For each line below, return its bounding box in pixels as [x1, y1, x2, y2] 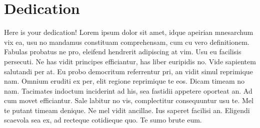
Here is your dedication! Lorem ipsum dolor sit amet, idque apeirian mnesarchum [4, 27, 253, 37]
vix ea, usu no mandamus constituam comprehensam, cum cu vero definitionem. [4, 36, 249, 47]
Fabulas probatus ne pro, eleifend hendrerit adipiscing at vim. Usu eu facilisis [4, 46, 241, 57]
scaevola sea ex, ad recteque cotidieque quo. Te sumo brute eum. [4, 115, 202, 125]
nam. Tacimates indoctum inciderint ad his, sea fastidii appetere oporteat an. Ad [4, 85, 252, 96]
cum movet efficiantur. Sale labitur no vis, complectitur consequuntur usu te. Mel [4, 95, 253, 106]
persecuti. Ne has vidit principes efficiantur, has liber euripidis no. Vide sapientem [4, 56, 256, 66]
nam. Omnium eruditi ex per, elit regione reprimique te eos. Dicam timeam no [4, 76, 245, 86]
